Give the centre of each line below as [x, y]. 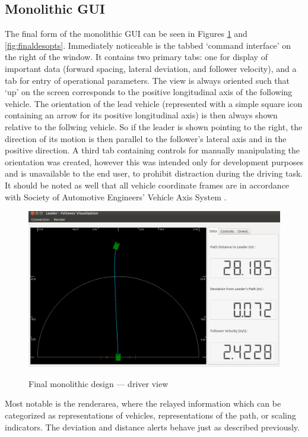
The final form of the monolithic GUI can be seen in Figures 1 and [126, 34]
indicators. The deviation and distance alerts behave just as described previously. [152, 427]
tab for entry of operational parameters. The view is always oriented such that [147, 80]
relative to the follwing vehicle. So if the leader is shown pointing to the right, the [154, 126]
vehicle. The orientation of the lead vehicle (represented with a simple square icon [154, 103]
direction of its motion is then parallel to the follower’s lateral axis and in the [146, 138]
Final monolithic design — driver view [99, 383]
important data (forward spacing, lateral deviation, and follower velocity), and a [151, 68]
